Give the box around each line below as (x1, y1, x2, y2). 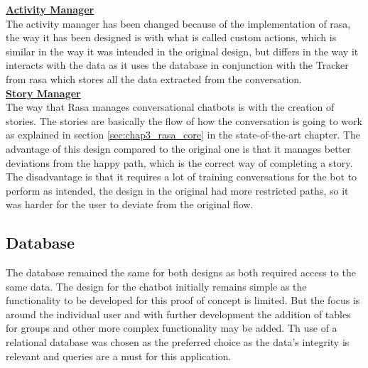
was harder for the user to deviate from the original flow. (6, 197, 254, 212)
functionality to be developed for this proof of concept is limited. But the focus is (6, 293, 360, 308)
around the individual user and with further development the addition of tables (6, 306, 351, 321)
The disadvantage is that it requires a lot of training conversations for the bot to (6, 169, 357, 184)
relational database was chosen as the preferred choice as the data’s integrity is (6, 335, 350, 350)
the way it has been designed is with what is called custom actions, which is (6, 30, 337, 45)
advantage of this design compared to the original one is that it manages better (6, 141, 351, 156)
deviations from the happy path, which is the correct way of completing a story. (6, 155, 353, 170)
